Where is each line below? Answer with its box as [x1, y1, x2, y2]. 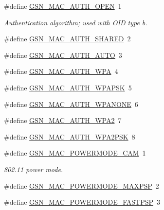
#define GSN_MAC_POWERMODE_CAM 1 [4, 148, 146, 158]
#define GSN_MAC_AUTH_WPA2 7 [4, 115, 122, 125]
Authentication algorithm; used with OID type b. [4, 17, 147, 27]
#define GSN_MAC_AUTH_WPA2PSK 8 [4, 131, 135, 141]
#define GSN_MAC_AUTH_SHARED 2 [4, 34, 131, 44]
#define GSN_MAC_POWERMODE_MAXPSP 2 [4, 180, 159, 191]
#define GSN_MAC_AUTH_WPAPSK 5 [4, 82, 132, 92]
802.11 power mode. [4, 164, 63, 174]
